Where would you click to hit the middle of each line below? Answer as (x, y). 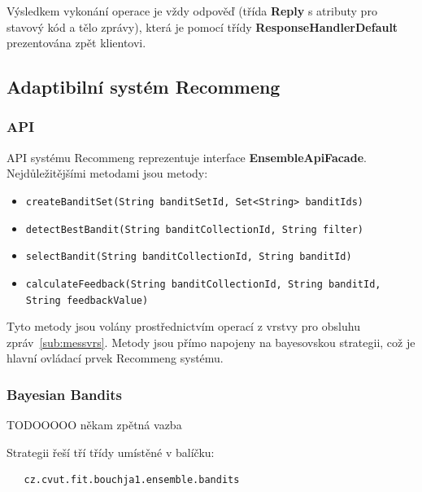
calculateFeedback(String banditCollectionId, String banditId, (203, 284)
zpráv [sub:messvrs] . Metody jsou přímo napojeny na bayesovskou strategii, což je (211, 342)
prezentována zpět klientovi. (76, 43)
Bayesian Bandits (64, 394)
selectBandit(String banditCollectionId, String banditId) (189, 257)
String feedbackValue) (87, 300)
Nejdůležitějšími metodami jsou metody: (107, 173)
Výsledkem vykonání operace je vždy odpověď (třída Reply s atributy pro (192, 11)
